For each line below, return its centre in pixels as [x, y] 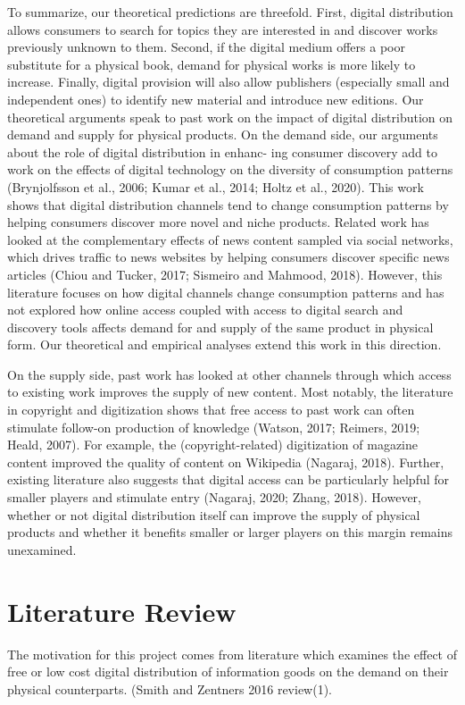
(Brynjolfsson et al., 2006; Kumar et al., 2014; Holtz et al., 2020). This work [216, 186]
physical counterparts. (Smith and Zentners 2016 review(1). [170, 688]
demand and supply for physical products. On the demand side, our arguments [223, 134]
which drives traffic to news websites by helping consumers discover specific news [228, 257]
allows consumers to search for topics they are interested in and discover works [223, 29]
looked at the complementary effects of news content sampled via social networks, [230, 239]
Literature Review [122, 611]
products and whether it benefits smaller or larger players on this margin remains [230, 532]
